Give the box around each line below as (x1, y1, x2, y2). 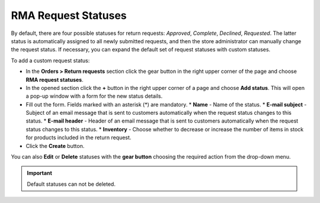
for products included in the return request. (25, 134, 132, 141)
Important (27, 169, 53, 177)
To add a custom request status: (11, 57, 90, 64)
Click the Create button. (25, 142, 85, 149)
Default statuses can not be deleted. (27, 181, 116, 188)
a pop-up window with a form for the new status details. (25, 92, 163, 100)
